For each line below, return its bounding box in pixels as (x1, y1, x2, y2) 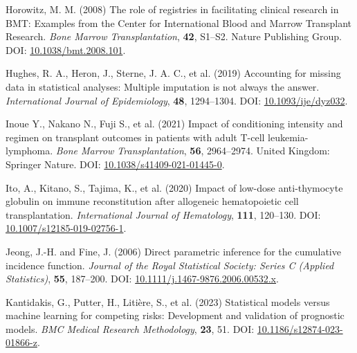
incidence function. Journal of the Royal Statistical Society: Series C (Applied (6, 257, 334, 272)
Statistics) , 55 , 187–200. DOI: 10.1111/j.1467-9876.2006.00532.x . (6, 271, 279, 286)
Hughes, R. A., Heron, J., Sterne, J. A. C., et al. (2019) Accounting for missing (6, 66, 341, 80)
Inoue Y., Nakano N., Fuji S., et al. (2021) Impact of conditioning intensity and (6, 116, 343, 131)
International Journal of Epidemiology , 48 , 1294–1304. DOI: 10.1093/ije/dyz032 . (6, 93, 348, 107)
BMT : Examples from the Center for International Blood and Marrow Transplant (6, 15, 352, 30)
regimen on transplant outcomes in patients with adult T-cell (6, 129, 265, 144)
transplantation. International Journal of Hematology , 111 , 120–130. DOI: (6, 207, 321, 221)
